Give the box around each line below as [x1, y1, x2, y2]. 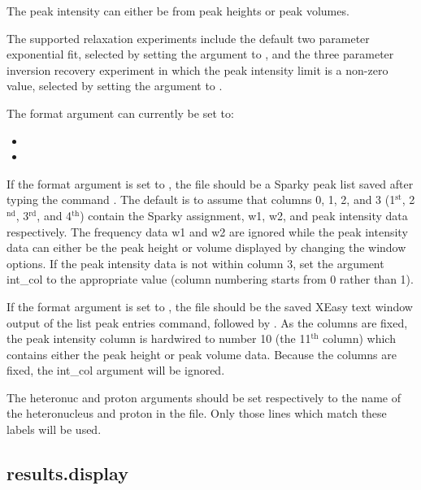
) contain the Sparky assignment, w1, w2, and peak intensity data [80, 206, 408, 223]
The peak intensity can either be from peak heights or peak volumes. [7, 2, 349, 19]
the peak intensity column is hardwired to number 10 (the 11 [7, 330, 311, 347]
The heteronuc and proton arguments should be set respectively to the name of [7, 388, 401, 405]
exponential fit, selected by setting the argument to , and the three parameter [7, 46, 394, 63]
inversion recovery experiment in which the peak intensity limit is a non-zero [7, 61, 388, 78]
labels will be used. [7, 421, 102, 438]
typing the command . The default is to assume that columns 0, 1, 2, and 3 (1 [7, 191, 396, 208]
